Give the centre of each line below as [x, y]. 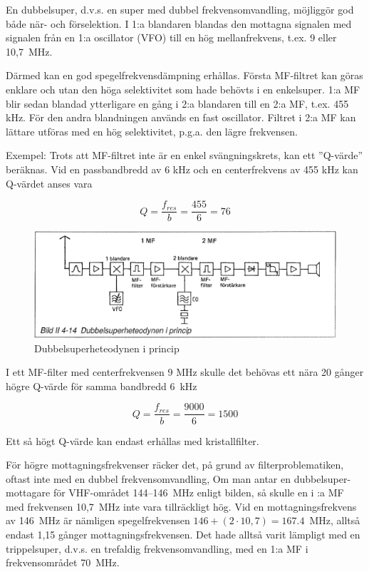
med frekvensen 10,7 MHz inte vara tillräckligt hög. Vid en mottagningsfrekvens [181, 506]
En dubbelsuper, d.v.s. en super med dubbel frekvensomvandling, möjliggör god [180, 9]
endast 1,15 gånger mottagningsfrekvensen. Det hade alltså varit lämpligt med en [183, 535]
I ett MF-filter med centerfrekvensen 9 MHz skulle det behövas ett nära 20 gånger [185, 372]
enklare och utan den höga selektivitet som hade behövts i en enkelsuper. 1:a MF [183, 89]
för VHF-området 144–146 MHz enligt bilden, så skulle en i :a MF [198, 492]
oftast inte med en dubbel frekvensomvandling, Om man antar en [149, 478]
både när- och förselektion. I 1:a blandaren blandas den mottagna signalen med [179, 23]
